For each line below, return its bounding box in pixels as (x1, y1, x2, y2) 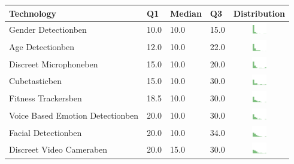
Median (170, 7, 202, 19)
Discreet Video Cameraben (9, 143, 108, 156)
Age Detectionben (9, 41, 75, 53)
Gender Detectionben (9, 23, 87, 36)
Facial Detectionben (9, 126, 82, 138)
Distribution (233, 7, 285, 19)
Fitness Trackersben (9, 92, 82, 104)
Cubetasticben (9, 75, 62, 87)
